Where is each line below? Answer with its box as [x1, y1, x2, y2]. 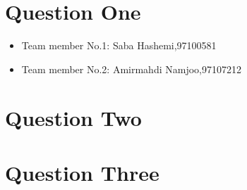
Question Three [5, 158, 159, 186]
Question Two [5, 103, 142, 132]
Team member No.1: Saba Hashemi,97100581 [21, 38, 217, 53]
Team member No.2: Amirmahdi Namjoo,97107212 [21, 61, 241, 76]
